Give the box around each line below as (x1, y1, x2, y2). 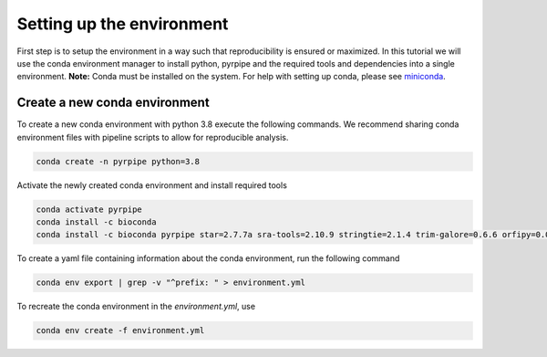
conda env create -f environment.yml (36, 325, 205, 336)
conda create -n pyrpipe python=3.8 (36, 156, 201, 166)
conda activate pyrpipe (36, 204, 143, 215)
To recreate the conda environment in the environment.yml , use (16, 301, 255, 312)
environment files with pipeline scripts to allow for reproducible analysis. (16, 131, 289, 142)
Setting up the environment (16, 14, 229, 34)
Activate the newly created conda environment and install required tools (16, 179, 287, 191)
